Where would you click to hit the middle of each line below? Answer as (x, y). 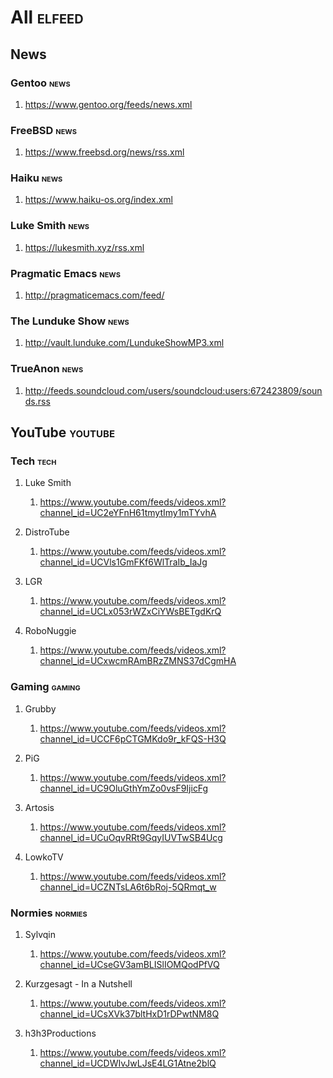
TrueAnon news (47, 369)
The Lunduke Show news (70, 321)
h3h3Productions (60, 1033)
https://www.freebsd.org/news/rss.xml (104, 152)
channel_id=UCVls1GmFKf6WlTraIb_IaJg (123, 562)
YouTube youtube (63, 432)
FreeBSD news (43, 130)
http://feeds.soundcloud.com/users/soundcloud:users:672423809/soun (173, 390)
